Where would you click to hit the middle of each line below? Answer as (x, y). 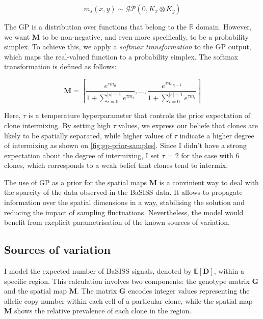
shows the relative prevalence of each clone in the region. (103, 311)
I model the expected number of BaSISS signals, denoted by (98, 271)
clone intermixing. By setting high (57, 125)
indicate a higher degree (217, 135)
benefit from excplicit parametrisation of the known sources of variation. (117, 222)
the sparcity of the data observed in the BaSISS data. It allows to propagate (123, 192)
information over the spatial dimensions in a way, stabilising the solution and (124, 202)
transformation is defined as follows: (60, 66)
